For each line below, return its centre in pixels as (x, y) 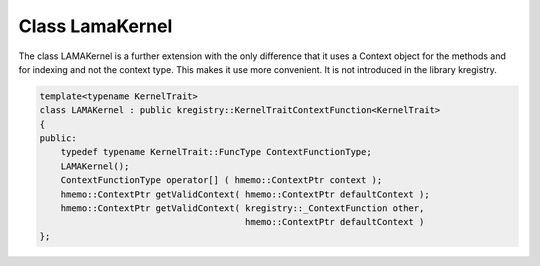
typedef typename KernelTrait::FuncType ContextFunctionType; (216, 152)
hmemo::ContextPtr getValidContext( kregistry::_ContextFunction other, (242, 208)
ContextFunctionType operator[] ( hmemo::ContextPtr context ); (221, 180)
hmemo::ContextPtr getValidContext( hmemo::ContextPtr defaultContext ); (245, 194)
